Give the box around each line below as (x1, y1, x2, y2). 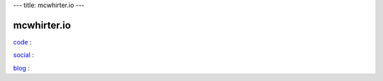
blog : (13, 63, 30, 72)
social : (13, 51, 35, 59)
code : (13, 37, 32, 46)
